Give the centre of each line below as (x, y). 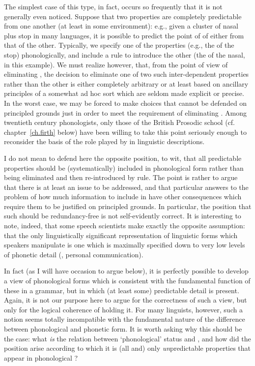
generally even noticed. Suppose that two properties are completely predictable (123, 16)
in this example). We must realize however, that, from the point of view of (116, 64)
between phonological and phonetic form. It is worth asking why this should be (123, 329)
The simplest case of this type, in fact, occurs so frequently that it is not (113, 6)
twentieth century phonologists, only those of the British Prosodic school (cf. (119, 122)
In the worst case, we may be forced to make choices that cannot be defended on (126, 103)
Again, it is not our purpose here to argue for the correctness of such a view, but (126, 300)
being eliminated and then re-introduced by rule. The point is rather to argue (121, 177)
